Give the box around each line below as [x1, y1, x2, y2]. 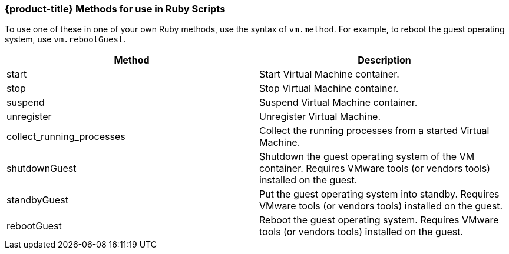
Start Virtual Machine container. [259, 68, 399, 81]
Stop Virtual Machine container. [259, 82, 399, 95]
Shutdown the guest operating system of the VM [259, 151, 475, 163]
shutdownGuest [6, 162, 77, 175]
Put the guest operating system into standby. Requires [259, 188, 500, 200]
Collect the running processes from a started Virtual [259, 125, 490, 137]
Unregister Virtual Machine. [259, 111, 381, 123]
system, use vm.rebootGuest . [5, 34, 126, 45]
